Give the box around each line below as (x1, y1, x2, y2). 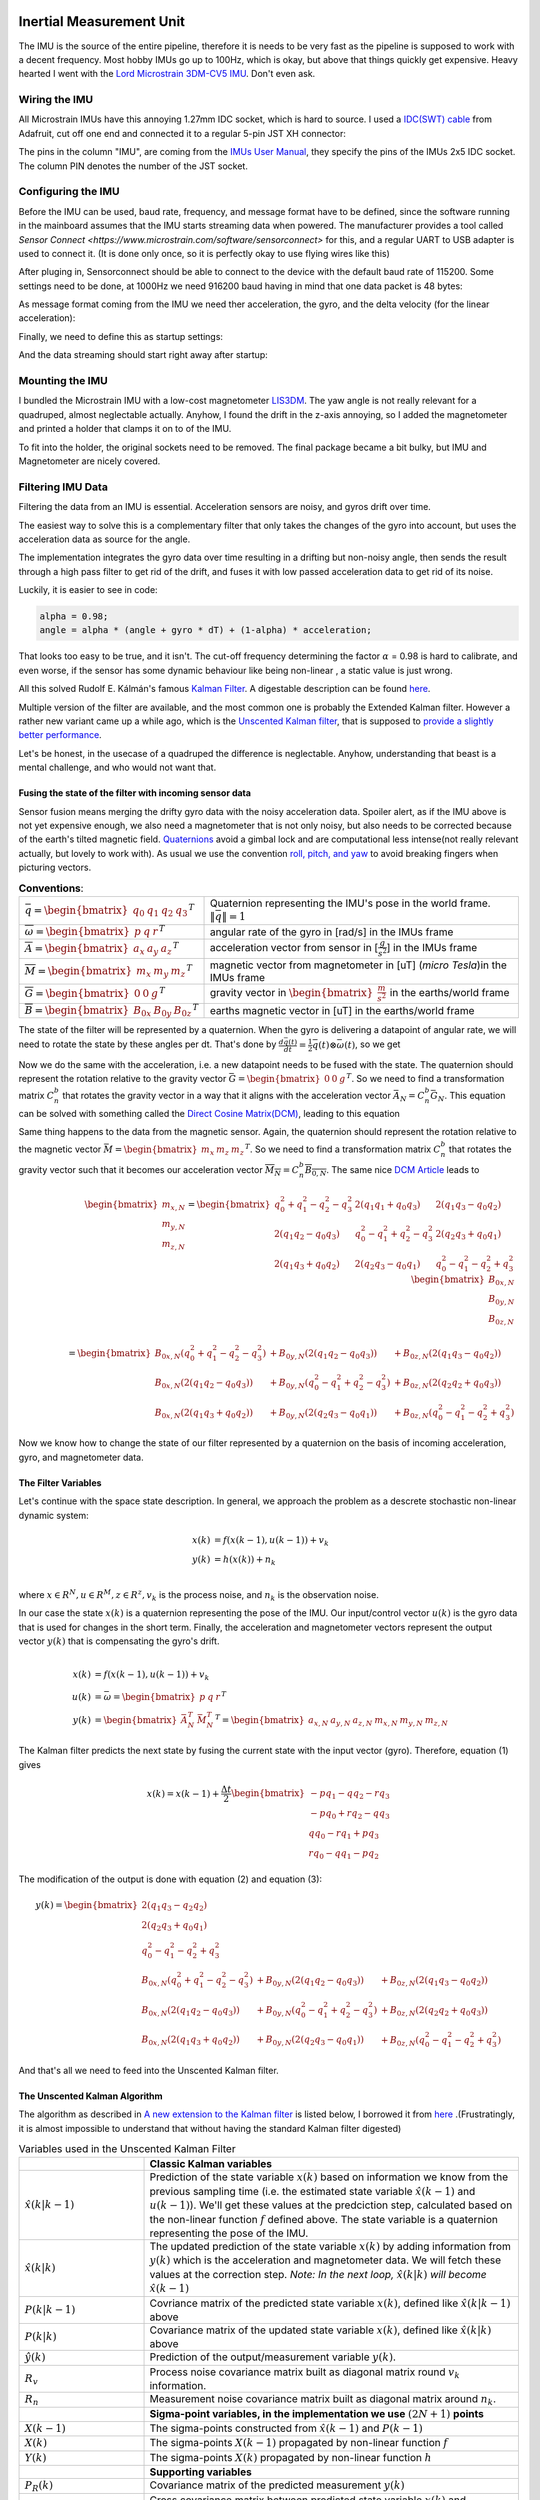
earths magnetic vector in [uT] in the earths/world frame (209, 1003, 475, 1017)
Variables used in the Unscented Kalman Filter (18, 2142, 236, 2156)
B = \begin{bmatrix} (24, 1003, 130, 1017)
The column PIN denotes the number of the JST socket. (18, 160, 249, 172)
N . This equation (437, 1090, 506, 1104)
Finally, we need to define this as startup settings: (18, 330, 224, 342)
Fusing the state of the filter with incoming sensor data (18, 787, 252, 799)
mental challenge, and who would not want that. (18, 761, 217, 774)
